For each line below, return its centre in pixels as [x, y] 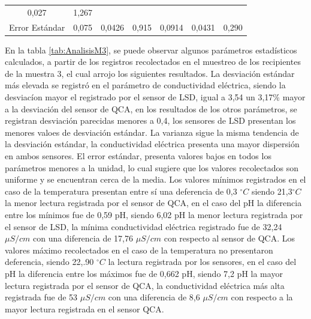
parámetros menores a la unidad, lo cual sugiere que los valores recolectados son [152, 167]
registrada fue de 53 [41, 297]
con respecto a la [262, 297]
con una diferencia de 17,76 [83, 238]
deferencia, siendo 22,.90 [49, 262]
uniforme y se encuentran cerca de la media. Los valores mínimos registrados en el [155, 179]
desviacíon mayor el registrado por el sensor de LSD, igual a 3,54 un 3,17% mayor [155, 97]
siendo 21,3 [272, 191]
